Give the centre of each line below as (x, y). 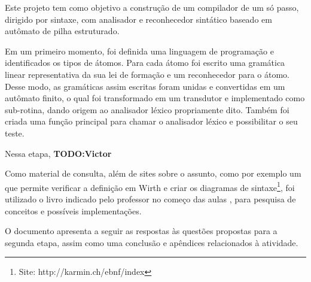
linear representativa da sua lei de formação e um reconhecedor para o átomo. (147, 74)
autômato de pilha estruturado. (62, 31)
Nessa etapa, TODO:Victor (58, 153)
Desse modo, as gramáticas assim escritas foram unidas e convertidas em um (145, 86)
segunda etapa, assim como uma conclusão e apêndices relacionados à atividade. (152, 242)
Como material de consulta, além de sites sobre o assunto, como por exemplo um (153, 173)
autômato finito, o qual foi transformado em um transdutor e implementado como (155, 98)
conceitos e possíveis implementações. (73, 210)
